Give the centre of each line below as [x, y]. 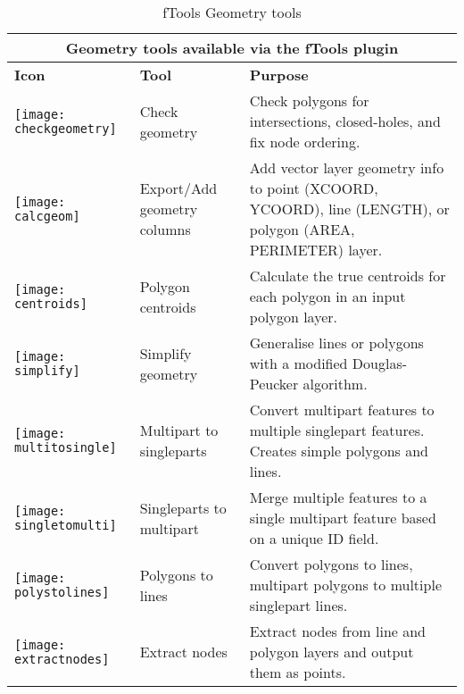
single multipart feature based [343, 518]
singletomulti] [66, 525]
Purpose [279, 75]
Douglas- [380, 363]
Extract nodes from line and [338, 631]
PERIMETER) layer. [316, 250]
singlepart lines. [298, 605]
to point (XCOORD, [314, 188]
